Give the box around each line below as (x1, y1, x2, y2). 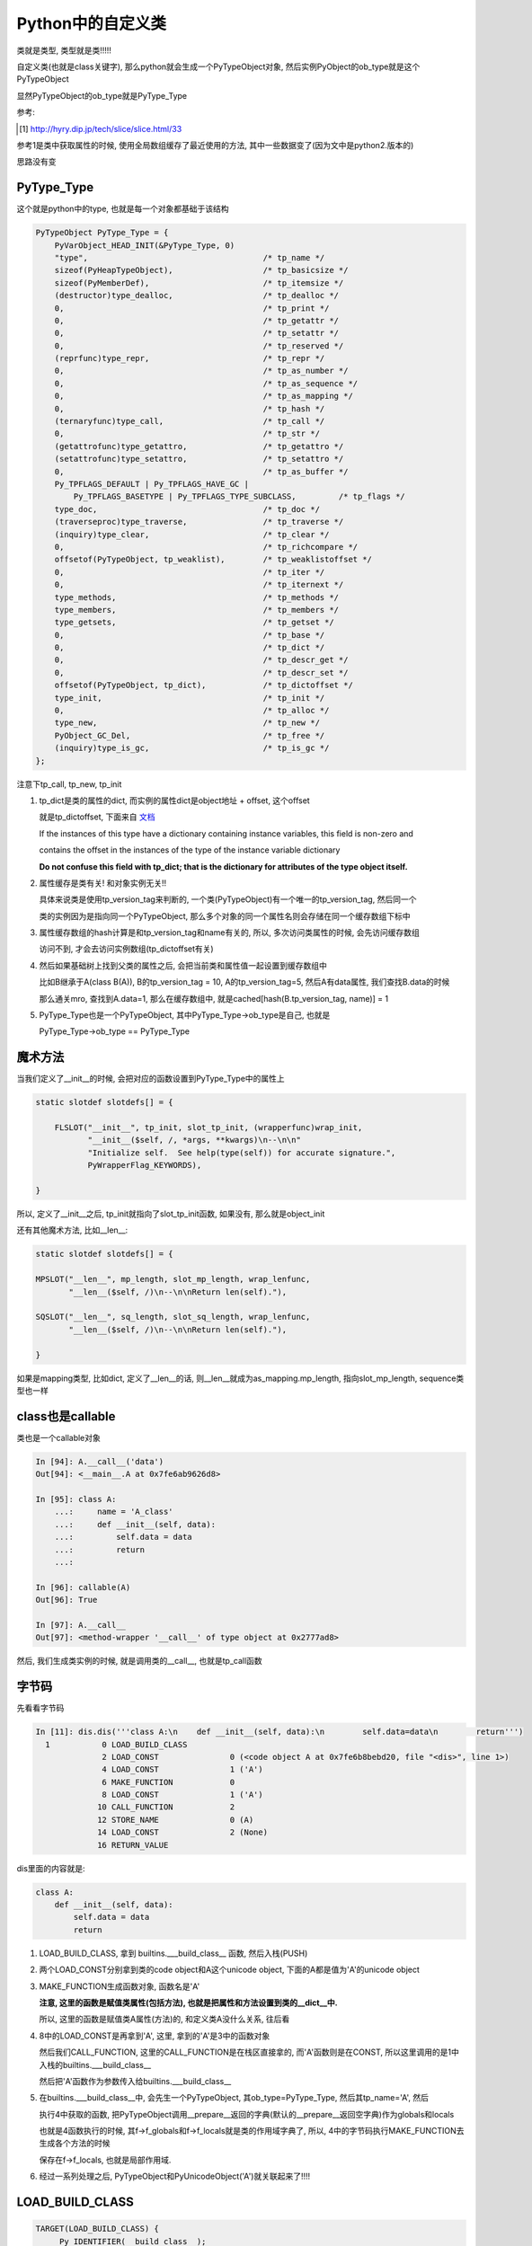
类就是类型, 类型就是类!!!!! (16, 45, 112, 56)
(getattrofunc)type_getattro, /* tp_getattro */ (54, 441, 344, 451)
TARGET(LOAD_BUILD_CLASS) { (35, 2224, 159, 2234)
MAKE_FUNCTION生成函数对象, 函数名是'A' (39, 1981, 200, 1992)
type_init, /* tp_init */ (54, 693, 325, 703)
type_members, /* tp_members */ (54, 605, 340, 615)
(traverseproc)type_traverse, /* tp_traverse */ (54, 517, 344, 527)
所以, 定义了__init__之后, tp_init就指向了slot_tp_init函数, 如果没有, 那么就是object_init (16, 1208, 325, 1219)
